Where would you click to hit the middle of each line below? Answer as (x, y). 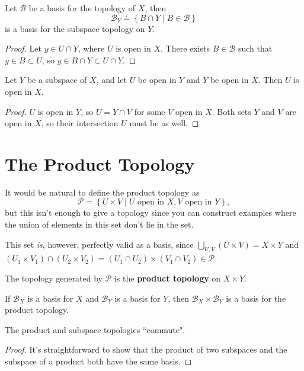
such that (255, 48)
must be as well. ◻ (164, 123)
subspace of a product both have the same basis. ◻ (98, 361)
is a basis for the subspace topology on (75, 28)
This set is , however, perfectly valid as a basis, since (99, 244)
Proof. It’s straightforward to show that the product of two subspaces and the (146, 349)
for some (150, 111)
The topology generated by (54, 278)
